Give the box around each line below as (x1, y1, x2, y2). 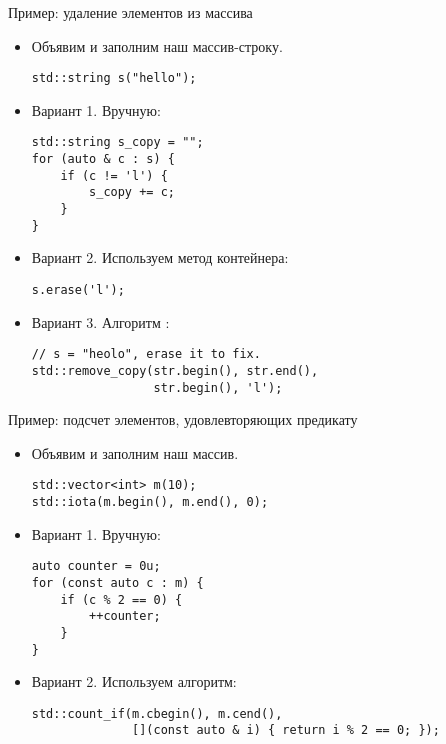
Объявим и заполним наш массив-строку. (31, 35, 283, 56)
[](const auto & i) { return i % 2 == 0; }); (132, 723, 440, 738)
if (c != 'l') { (60, 168, 168, 183)
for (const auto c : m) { (31, 575, 204, 590)
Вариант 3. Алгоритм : (31, 311, 170, 332)
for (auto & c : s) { (31, 152, 175, 167)
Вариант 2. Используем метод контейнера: (31, 247, 289, 268)
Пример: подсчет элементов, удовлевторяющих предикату (8, 409, 358, 430)
